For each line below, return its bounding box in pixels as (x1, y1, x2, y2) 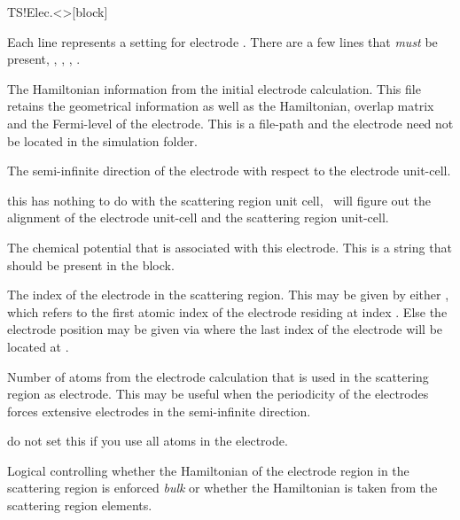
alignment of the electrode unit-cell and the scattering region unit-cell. (7, 208, 389, 227)
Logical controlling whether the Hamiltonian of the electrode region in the (7, 461, 409, 479)
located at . (7, 337, 69, 355)
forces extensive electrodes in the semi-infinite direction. (7, 401, 311, 420)
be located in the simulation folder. (7, 131, 198, 150)
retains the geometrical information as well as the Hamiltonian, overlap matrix (7, 97, 434, 115)
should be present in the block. (7, 255, 175, 274)
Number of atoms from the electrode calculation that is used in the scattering (7, 367, 429, 385)
